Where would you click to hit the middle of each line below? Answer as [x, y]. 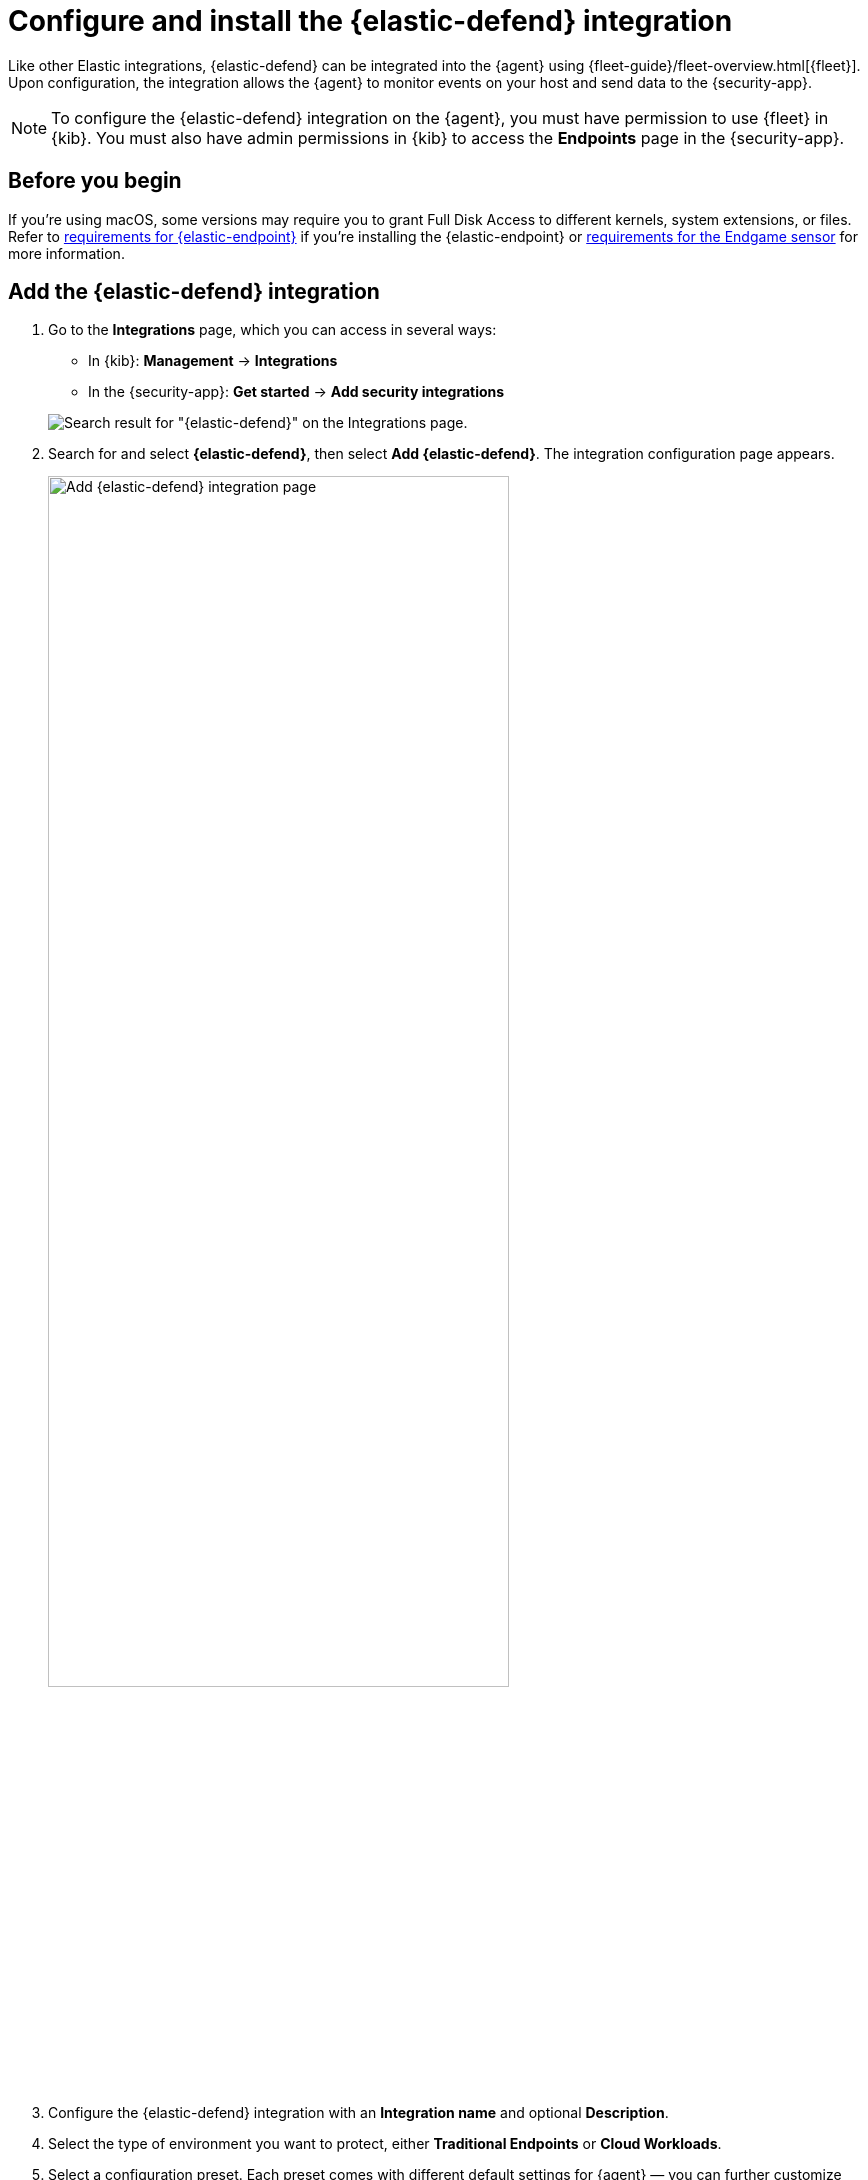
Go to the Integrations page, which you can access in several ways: [272, 330]
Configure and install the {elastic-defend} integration [370, 21]
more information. [66, 253]
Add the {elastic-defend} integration [194, 292]
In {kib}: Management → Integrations [213, 361]
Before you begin [95, 181]
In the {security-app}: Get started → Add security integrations [296, 392]
